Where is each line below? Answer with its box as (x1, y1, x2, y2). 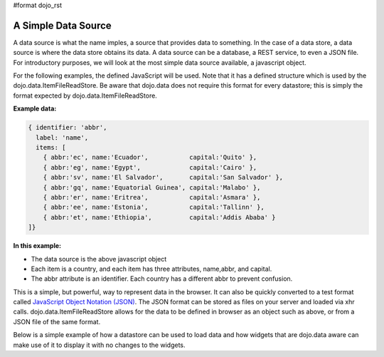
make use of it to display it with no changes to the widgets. (13, 341, 186, 349)
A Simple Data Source (13, 19, 112, 31)
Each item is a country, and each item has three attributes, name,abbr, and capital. (31, 264, 272, 273)
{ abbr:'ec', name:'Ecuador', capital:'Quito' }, (43, 153, 257, 162)
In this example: (13, 242, 62, 250)
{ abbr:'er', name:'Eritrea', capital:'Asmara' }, (43, 193, 261, 201)
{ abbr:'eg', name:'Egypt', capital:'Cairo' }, (43, 163, 257, 171)
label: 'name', (36, 133, 89, 142)
